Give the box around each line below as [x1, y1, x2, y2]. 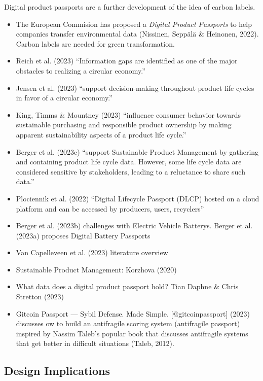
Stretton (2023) [16, 291, 64, 302]
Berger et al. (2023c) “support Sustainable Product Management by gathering [16, 146, 259, 157]
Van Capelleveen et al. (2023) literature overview [16, 247, 168, 258]
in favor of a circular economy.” [16, 92, 112, 103]
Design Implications [4, 363, 110, 378]
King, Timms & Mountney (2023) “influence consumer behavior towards [16, 109, 241, 120]
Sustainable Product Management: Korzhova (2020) [16, 264, 177, 274]
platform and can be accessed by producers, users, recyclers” [16, 203, 204, 214]
